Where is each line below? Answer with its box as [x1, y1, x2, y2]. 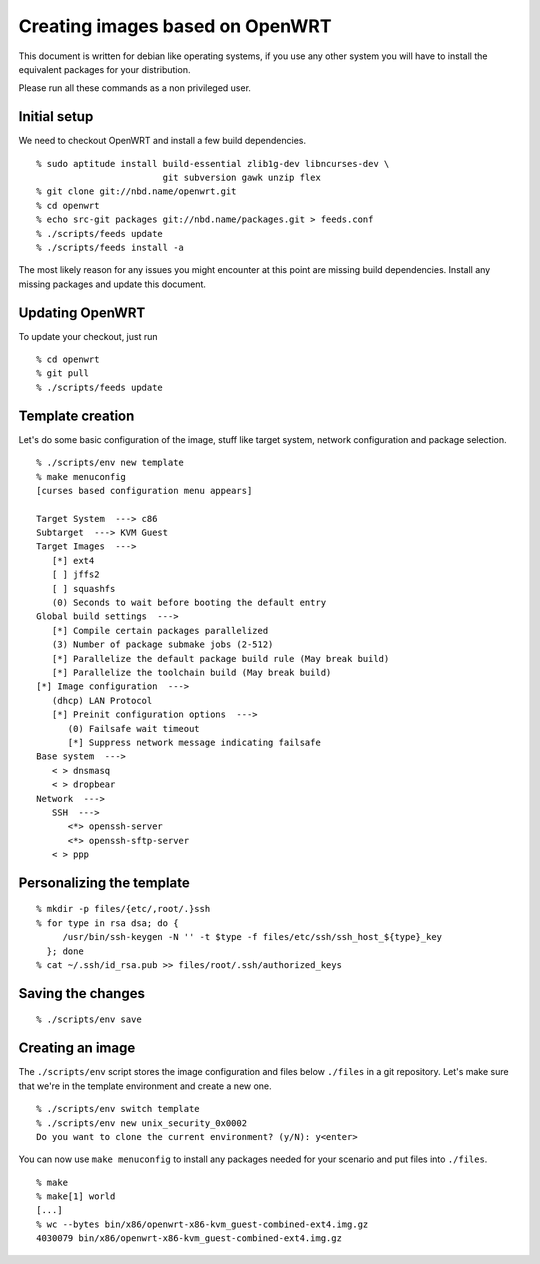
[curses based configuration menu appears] [36, 485, 253, 496]
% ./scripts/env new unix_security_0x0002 [36, 1117, 248, 1129]
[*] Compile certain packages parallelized [51, 625, 269, 636]
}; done [46, 945, 84, 957]
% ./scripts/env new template [36, 457, 185, 469]
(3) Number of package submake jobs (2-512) [51, 639, 274, 650]
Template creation [18, 407, 135, 424]
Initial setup [18, 108, 94, 125]
